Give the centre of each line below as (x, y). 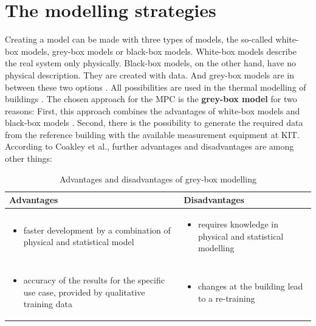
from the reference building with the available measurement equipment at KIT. (152, 134)
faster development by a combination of (97, 230)
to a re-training (227, 298)
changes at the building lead (251, 286)
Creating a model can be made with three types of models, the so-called (139, 39)
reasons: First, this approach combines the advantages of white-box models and (153, 110)
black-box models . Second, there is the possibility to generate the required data (154, 123)
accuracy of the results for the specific (94, 280)
